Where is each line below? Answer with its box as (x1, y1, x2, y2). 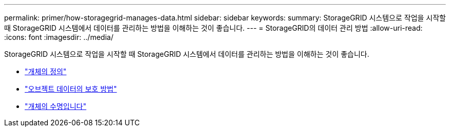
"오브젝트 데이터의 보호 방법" (25, 84, 117, 93)
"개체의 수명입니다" (25, 102, 87, 111)
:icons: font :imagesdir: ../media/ (4, 33, 114, 41)
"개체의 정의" (25, 67, 67, 76)
